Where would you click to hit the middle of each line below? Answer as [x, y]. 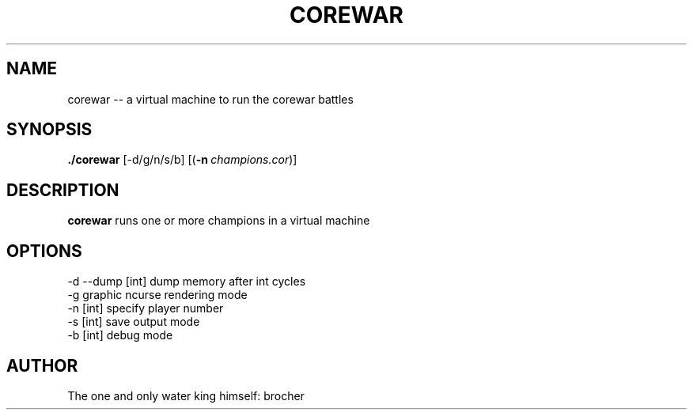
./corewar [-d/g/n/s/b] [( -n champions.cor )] [182, 160]
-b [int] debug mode [120, 335]
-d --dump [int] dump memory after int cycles [187, 282]
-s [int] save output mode [134, 322]
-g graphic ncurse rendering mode [157, 295]
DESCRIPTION [63, 190]
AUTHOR [42, 365]
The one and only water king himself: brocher [186, 395]
